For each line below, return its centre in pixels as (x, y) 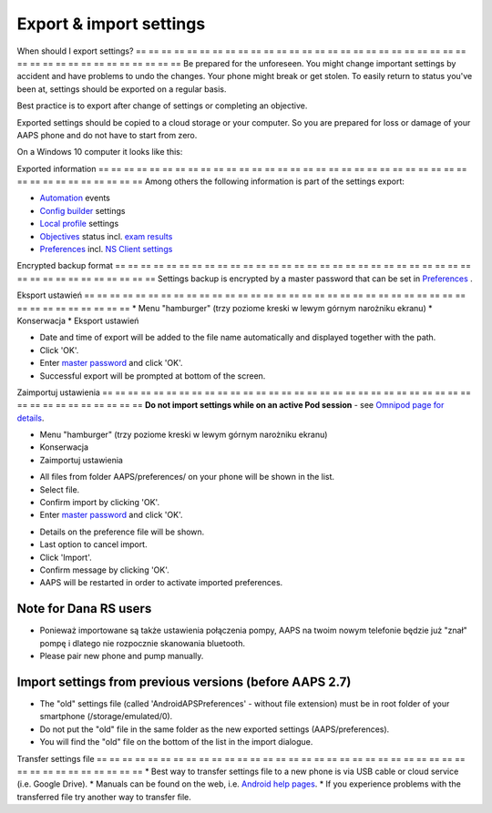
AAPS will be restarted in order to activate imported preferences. (161, 583)
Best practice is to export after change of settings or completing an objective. (162, 106)
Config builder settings (82, 210)
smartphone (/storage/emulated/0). (106, 716)
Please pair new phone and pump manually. (122, 656)
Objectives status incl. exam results (106, 236)
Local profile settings (79, 224)
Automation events (75, 198)
